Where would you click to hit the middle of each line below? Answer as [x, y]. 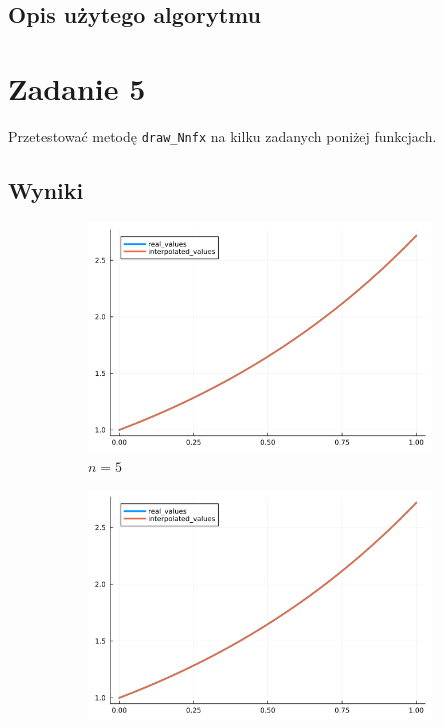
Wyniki [46, 189]
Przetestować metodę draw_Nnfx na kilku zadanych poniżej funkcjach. [222, 135]
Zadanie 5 [77, 87]
